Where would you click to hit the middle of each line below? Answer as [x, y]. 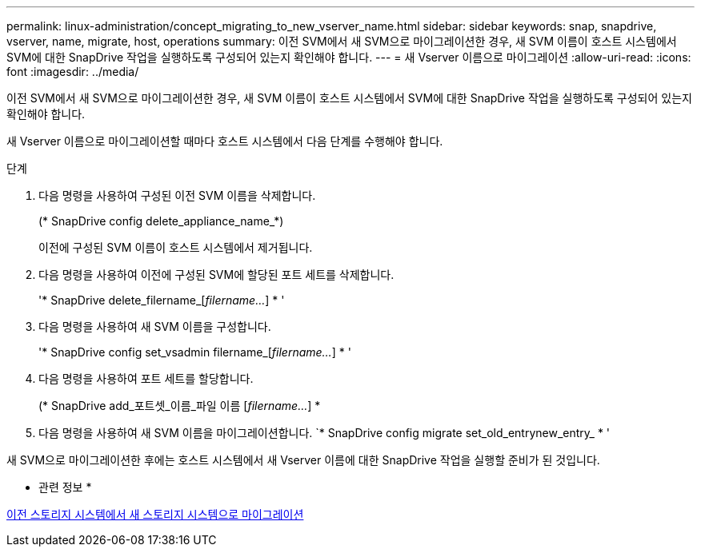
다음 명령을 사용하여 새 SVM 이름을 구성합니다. [155, 326]
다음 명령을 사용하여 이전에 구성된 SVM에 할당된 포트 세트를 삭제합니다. [216, 275]
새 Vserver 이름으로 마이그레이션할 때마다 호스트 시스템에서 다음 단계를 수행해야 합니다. [225, 141]
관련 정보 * [65, 487]
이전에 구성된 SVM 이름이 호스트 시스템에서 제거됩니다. [176, 247]
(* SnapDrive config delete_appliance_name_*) [161, 221]
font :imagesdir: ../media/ [73, 72]
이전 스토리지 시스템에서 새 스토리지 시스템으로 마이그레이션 [155, 514]
